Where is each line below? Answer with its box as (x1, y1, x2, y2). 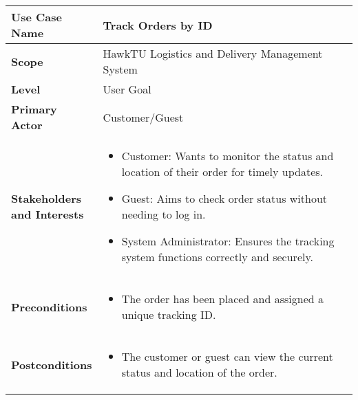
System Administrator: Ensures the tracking (121, 233, 335, 249)
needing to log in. (121, 206, 206, 222)
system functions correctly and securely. (121, 249, 314, 265)
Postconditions (11, 356, 92, 373)
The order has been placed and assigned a (121, 291, 324, 307)
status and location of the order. (121, 364, 277, 380)
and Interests (11, 206, 84, 222)
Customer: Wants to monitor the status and (121, 148, 334, 164)
